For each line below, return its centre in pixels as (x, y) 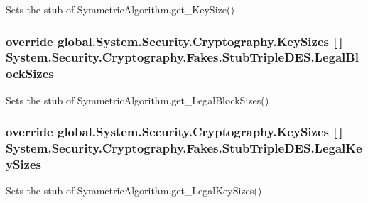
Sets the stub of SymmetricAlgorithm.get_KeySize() (120, 9)
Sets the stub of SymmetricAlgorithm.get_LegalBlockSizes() (137, 100)
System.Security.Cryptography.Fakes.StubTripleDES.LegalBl (182, 57)
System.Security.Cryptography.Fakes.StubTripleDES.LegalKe (184, 148)
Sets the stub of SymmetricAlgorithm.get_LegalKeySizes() (134, 191)
